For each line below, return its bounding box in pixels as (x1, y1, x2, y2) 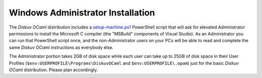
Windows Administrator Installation (9, 7, 155, 18)
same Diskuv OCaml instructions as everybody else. (9, 44, 114, 50)
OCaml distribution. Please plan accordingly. (9, 67, 98, 73)
